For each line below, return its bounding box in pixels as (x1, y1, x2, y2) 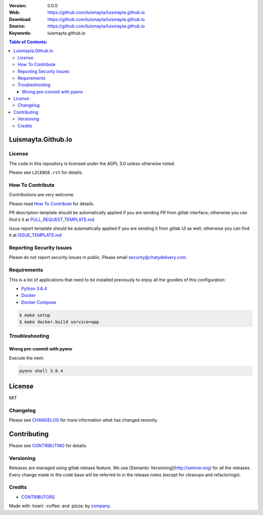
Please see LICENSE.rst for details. (9, 169, 83, 175)
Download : (9, 16, 32, 22)
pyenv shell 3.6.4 (19, 368, 63, 373)
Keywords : (9, 30, 32, 36)
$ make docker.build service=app (19, 319, 99, 325)
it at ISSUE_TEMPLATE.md (9, 232, 62, 238)
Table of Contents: (9, 39, 48, 45)
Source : (9, 23, 26, 29)
